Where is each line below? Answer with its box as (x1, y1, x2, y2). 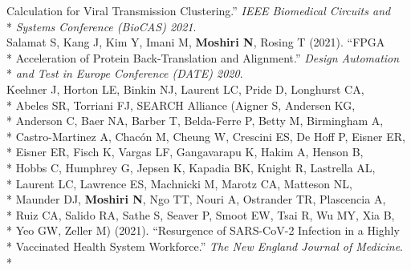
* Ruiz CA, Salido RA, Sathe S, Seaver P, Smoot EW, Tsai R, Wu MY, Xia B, (6, 206, 395, 223)
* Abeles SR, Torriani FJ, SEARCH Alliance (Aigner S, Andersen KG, (6, 96, 356, 113)
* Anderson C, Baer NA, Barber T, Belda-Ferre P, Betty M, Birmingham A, (6, 112, 384, 129)
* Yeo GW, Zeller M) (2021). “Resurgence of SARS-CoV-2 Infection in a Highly (6, 222, 400, 239)
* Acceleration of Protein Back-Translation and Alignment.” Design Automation (6, 49, 400, 66)
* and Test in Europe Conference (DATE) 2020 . (6, 65, 243, 82)
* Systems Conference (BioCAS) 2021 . (6, 18, 197, 34)
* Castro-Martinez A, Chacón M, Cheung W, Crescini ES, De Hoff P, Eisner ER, (6, 127, 405, 144)
